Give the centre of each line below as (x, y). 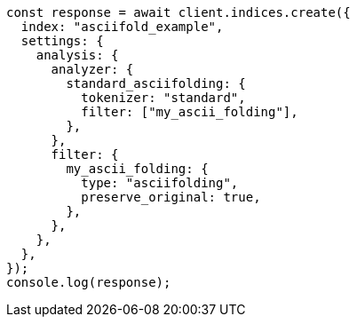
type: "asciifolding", (160, 183)
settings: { (62, 41)
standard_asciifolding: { (156, 83)
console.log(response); (89, 282)
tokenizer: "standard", (163, 98)
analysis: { (77, 55)
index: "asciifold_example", (122, 27)
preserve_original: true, (171, 197)
